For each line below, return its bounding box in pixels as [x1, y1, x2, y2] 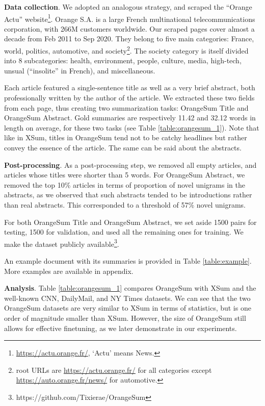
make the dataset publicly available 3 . [4, 237, 119, 249]
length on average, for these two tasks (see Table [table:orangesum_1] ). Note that [4, 122, 259, 133]
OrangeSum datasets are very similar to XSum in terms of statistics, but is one [4, 302, 251, 313]
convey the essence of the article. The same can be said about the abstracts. [4, 142, 242, 153]
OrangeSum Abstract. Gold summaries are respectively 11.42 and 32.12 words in [4, 112, 256, 123]
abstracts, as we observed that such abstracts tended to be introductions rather [4, 189, 252, 200]
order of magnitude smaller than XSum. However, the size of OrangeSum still [4, 313, 246, 323]
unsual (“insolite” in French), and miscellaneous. [4, 65, 155, 75]
